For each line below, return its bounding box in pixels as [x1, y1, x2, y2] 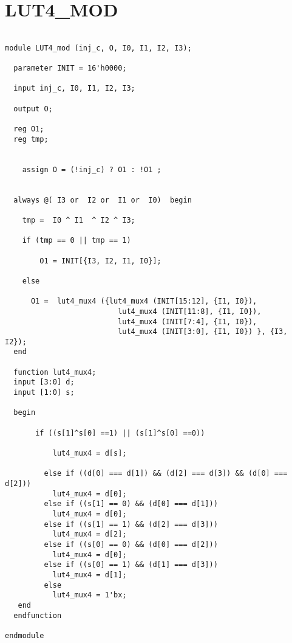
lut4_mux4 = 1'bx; [52, 591, 127, 600]
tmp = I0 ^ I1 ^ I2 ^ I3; [22, 215, 135, 224]
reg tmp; [13, 134, 49, 144]
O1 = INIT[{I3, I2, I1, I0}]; [39, 256, 161, 265]
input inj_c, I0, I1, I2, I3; [13, 84, 135, 93]
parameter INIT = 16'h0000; [13, 64, 127, 73]
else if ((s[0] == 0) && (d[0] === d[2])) [44, 540, 218, 549]
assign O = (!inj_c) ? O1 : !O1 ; [22, 165, 161, 174]
